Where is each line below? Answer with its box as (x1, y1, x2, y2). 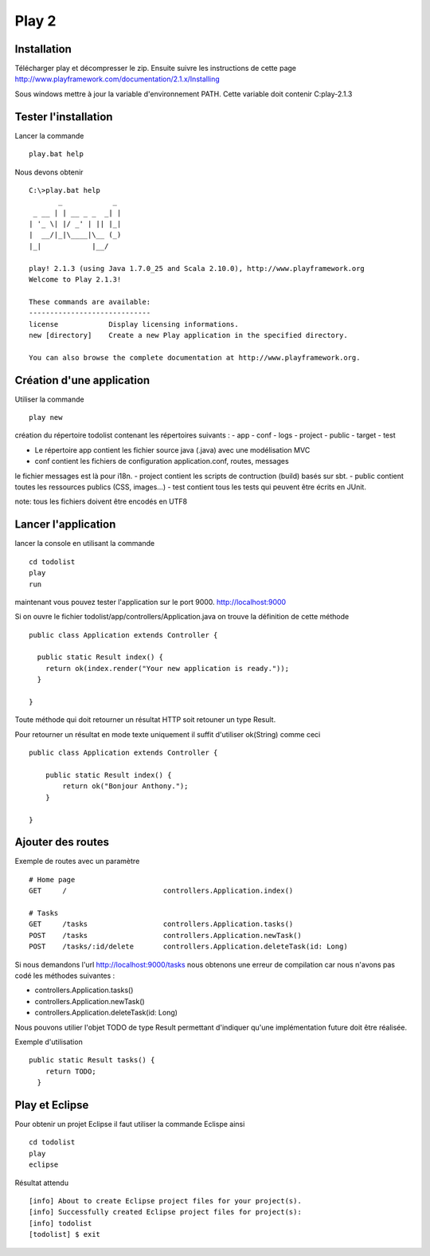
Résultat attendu (14, 1178, 69, 1187)
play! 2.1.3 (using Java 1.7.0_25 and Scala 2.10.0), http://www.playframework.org (29, 264, 365, 273)
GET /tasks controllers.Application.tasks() (29, 920, 294, 928)
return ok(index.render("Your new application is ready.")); (45, 664, 290, 673)
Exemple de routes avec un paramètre (14, 857, 140, 866)
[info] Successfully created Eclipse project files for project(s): (29, 1207, 302, 1217)
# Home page (29, 875, 76, 884)
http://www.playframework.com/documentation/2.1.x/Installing (14, 74, 221, 84)
